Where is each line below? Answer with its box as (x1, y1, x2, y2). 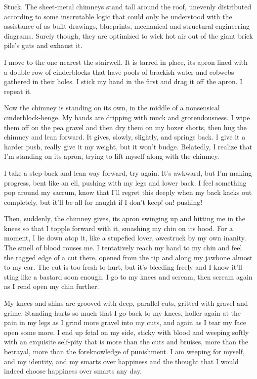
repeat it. (4, 86, 32, 96)
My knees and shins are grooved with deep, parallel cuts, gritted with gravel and (4, 298, 248, 308)
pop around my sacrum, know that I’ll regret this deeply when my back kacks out (4, 187, 252, 197)
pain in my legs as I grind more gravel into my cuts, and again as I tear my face (4, 317, 247, 328)
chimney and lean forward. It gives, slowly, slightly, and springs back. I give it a (4, 132, 246, 142)
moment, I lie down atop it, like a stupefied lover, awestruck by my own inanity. (4, 233, 246, 243)
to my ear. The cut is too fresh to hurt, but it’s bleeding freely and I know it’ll (4, 262, 242, 272)
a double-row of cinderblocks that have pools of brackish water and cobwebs (4, 66, 234, 77)
